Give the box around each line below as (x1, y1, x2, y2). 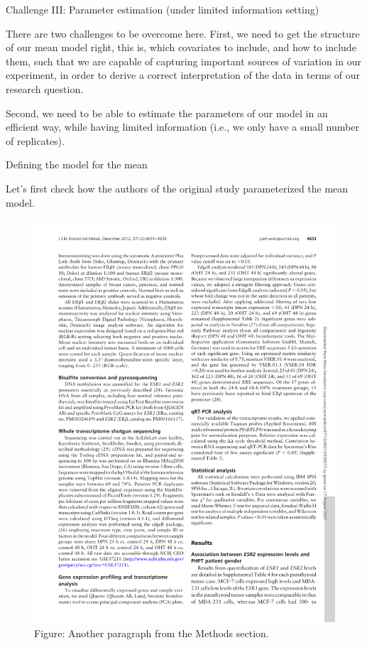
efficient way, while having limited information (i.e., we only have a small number (6, 119, 359, 134)
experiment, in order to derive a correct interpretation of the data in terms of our (6, 67, 361, 82)
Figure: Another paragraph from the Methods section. (34, 626, 269, 640)
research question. (6, 81, 84, 96)
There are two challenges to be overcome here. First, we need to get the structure (6, 26, 360, 40)
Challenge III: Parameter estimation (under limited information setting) (6, 2, 319, 16)
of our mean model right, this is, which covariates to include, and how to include (6, 40, 356, 55)
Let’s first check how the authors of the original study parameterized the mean (6, 180, 349, 195)
